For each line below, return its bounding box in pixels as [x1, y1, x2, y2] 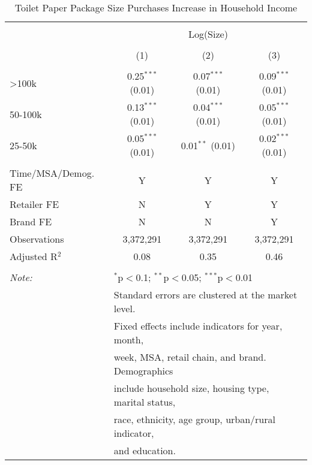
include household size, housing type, [113, 381, 269, 395]
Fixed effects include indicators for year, [113, 319, 283, 333]
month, [113, 333, 144, 346]
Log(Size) [188, 27, 228, 41]
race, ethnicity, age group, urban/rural [113, 412, 275, 426]
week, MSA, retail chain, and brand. [113, 350, 266, 364]
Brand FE [10, 215, 52, 228]
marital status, [113, 395, 176, 409]
